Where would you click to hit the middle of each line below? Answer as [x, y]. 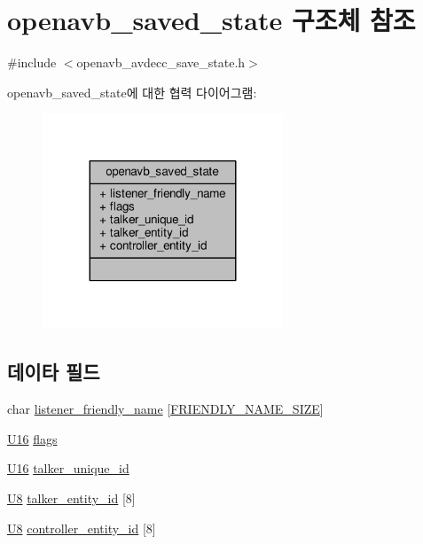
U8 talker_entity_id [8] [71, 498]
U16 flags [32, 438]
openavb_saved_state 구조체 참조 [211, 20]
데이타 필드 [54, 372]
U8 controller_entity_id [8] [82, 528]
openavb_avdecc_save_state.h [161, 62]
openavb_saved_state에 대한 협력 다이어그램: [132, 92]
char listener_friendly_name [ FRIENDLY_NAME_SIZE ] [165, 409]
